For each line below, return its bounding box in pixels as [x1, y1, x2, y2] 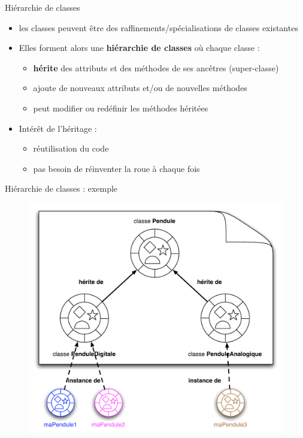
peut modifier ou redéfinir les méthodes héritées [33, 101, 208, 114]
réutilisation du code [33, 142, 109, 155]
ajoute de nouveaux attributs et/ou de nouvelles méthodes [33, 81, 247, 94]
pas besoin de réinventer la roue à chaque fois [33, 162, 200, 174]
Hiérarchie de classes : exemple [5, 182, 118, 195]
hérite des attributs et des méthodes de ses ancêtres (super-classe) [33, 61, 279, 74]
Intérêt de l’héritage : [19, 122, 97, 134]
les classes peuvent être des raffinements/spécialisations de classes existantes [19, 21, 298, 34]
